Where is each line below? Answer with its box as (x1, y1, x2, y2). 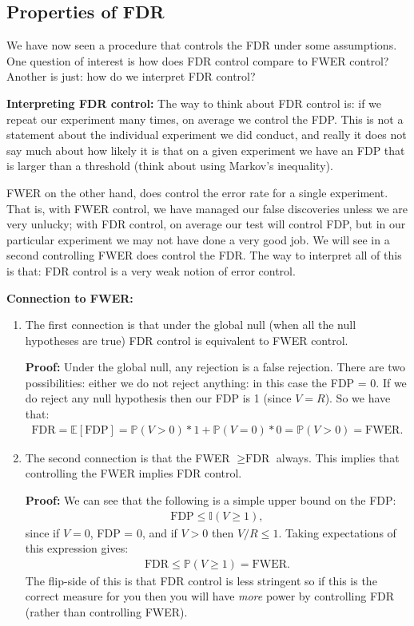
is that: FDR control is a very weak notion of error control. (6, 262, 296, 279)
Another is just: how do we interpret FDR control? (6, 68, 256, 85)
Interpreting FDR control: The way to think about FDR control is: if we (6, 94, 382, 111)
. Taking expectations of (278, 524, 396, 541)
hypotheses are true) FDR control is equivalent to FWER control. (25, 331, 348, 348)
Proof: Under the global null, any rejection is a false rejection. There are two (25, 359, 405, 375)
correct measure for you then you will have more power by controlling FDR (25, 588, 395, 604)
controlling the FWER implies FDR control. (25, 465, 242, 481)
